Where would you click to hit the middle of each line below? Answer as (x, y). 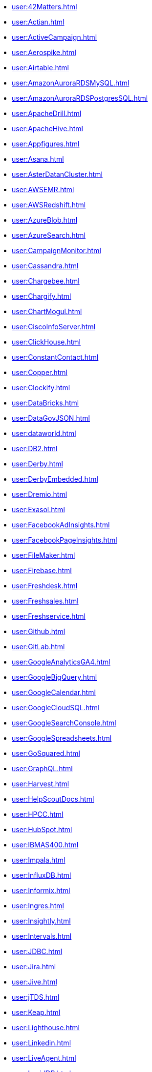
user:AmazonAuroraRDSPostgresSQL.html (80, 98)
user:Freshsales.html (45, 601)
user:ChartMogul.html (47, 311)
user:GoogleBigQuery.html (54, 677)
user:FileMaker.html (43, 555)
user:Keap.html (36, 1012)
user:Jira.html (34, 967)
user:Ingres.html (38, 906)
